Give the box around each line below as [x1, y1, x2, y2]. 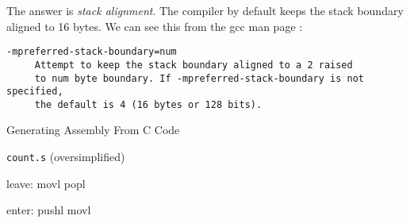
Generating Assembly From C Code [6, 121, 180, 138]
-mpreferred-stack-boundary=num [6, 46, 177, 58]
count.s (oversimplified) [6, 148, 125, 165]
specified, [6, 86, 63, 98]
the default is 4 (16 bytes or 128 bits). [34, 98, 262, 110]
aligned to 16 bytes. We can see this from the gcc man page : [6, 17, 303, 34]
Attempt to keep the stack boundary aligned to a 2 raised [34, 59, 353, 71]
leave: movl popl [6, 175, 86, 191]
